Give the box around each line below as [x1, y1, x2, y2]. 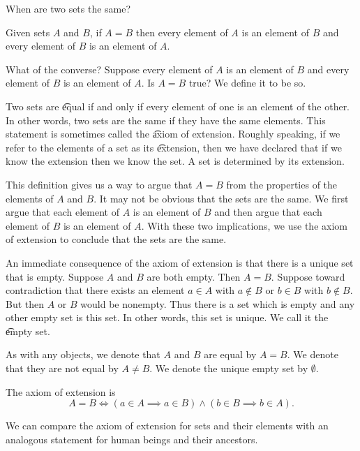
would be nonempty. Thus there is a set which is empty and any [80, 296, 355, 311]
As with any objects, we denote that [6, 347, 160, 362]
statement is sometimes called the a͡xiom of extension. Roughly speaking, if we [6, 126, 340, 141]
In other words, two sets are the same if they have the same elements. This [6, 112, 326, 127]
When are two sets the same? [6, 1, 131, 15]
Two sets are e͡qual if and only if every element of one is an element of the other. [6, 98, 350, 113]
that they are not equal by [6, 361, 119, 376]
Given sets [6, 24, 50, 39]
